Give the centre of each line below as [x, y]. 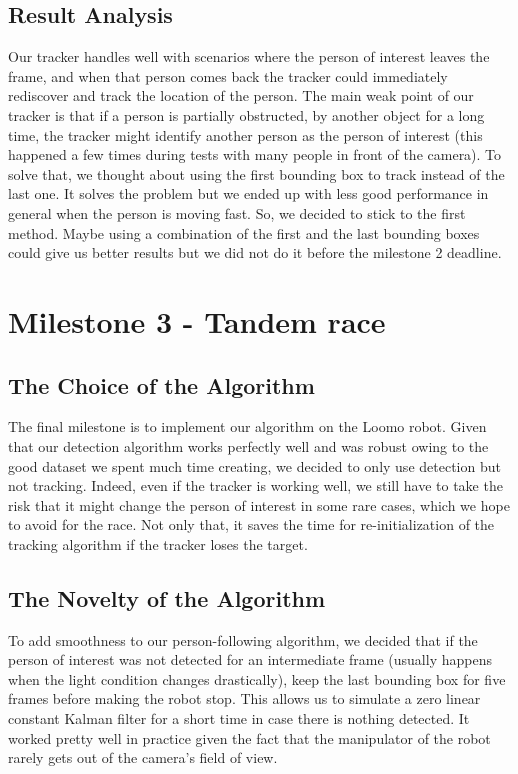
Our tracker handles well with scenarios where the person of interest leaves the [249, 56]
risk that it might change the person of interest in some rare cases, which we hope [259, 504]
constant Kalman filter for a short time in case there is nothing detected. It [239, 718]
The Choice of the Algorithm [161, 384]
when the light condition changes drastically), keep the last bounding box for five [257, 678]
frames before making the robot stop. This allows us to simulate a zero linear [244, 698]
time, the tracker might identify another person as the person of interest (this [245, 134]
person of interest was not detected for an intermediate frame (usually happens [250, 659]
